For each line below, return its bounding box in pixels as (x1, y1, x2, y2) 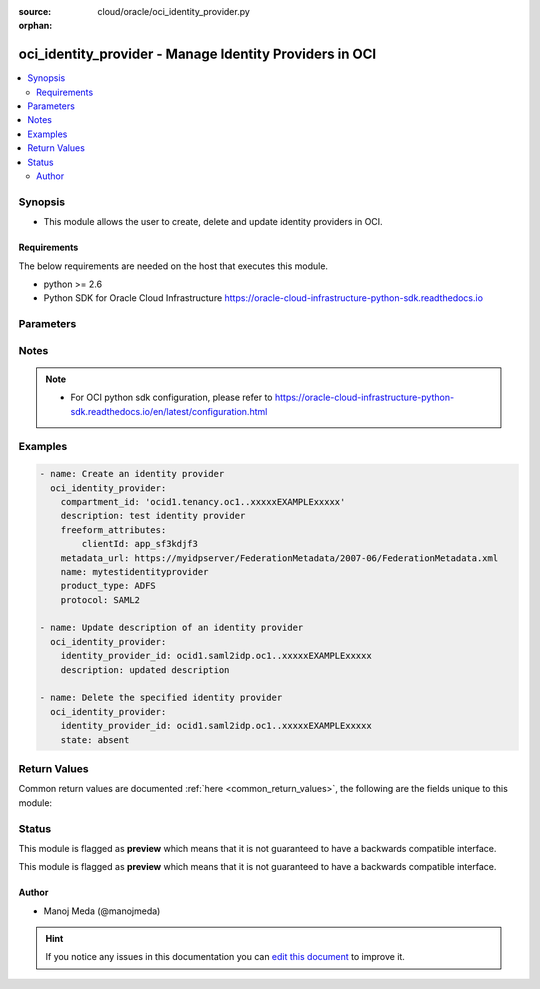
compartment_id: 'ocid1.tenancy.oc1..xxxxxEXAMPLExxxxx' (60, 496, 346, 507)
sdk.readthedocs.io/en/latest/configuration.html (70, 405, 268, 417)
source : (18, 6, 52, 17)
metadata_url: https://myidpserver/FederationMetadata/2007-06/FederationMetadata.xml (60, 552, 499, 564)
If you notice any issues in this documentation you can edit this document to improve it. (45, 951, 405, 963)
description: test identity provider (60, 510, 246, 522)
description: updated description (60, 664, 230, 675)
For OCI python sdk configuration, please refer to (70, 391, 273, 404)
